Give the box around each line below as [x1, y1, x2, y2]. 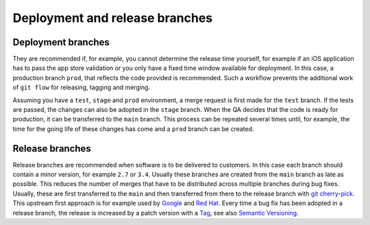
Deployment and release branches [12, 10, 212, 25]
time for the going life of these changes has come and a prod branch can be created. [12, 124, 254, 133]
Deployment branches [12, 36, 110, 48]
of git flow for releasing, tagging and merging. [12, 83, 151, 92]
